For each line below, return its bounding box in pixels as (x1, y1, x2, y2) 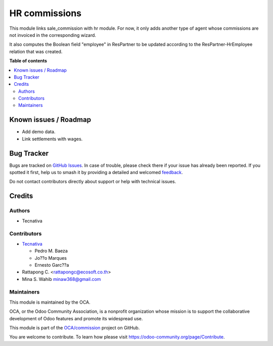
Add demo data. (22, 129, 56, 135)
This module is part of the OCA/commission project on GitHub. (9, 325, 140, 330)
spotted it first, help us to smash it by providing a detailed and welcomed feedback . (9, 169, 183, 176)
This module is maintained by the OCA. (9, 299, 90, 305)
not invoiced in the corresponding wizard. (9, 32, 96, 38)
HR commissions (9, 8, 82, 19)
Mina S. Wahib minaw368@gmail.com (22, 276, 101, 282)
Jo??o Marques (34, 255, 67, 261)
